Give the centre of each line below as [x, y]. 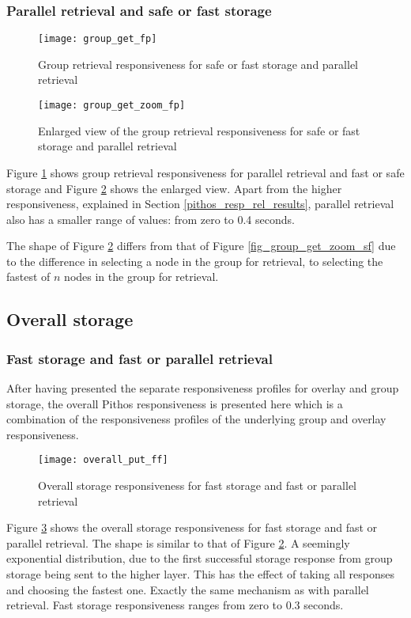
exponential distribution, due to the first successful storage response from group [200, 558]
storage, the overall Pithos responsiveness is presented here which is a [175, 403]
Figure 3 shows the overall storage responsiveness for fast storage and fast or [192, 527]
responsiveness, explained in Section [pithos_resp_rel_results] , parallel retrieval [200, 204]
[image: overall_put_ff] [103, 460]
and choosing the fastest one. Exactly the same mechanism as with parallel [188, 589]
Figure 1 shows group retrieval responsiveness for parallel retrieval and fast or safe [205, 172]
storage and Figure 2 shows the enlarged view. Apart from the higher [174, 188]
